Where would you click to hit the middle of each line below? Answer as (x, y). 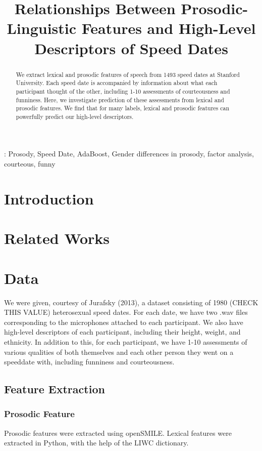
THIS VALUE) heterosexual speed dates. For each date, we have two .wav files (126, 312)
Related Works (57, 238)
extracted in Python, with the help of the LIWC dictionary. (96, 443)
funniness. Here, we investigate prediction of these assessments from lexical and (120, 99)
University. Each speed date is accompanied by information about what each (117, 83)
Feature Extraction (55, 389)
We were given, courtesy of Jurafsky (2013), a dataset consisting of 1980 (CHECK (131, 302)
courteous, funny (30, 164)
